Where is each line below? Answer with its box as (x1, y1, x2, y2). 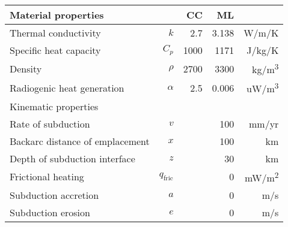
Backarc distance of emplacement (10, 134, 150, 148)
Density (10, 61, 42, 75)
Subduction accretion (10, 187, 99, 202)
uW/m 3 (247, 80, 279, 96)
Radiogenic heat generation (10, 80, 124, 95)
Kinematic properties (10, 99, 99, 113)
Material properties (10, 8, 104, 22)
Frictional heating (10, 170, 84, 184)
